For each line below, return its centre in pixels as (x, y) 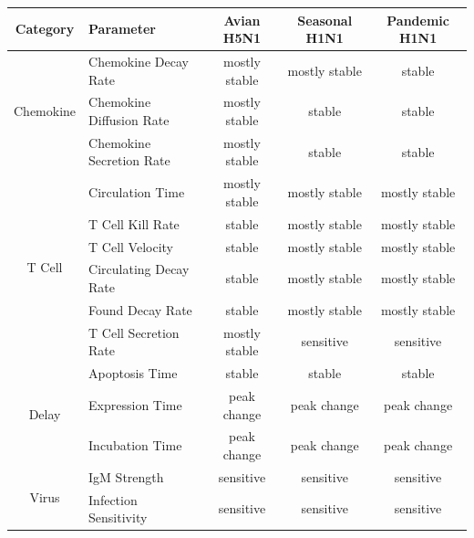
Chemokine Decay (139, 61)
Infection (113, 499)
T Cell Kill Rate (134, 223)
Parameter (122, 29)
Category (45, 29)
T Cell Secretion (134, 332)
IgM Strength (126, 476)
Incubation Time (135, 445)
